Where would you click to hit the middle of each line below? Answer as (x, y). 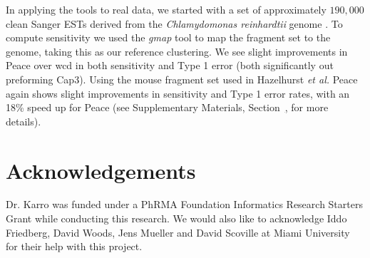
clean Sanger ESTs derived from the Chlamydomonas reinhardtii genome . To (174, 23)
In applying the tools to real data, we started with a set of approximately (166, 9)
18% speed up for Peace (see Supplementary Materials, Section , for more (167, 107)
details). (24, 121)
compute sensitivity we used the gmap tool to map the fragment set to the (168, 37)
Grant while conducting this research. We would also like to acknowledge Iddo (176, 218)
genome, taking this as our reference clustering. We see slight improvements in (177, 51)
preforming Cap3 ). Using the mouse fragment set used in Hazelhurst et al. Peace (182, 79)
